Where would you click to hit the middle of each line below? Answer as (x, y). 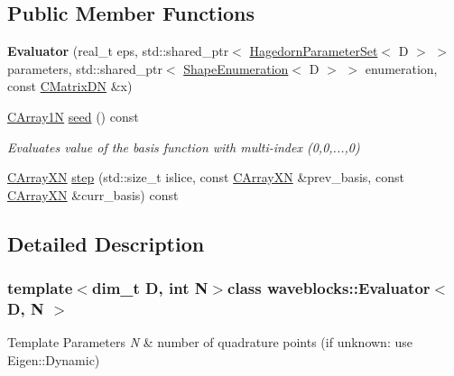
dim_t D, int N (150, 288)
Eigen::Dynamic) (54, 359)
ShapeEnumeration (236, 68)
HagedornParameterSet (314, 51)
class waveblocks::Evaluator (329, 288)
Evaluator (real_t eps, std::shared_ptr (118, 51)
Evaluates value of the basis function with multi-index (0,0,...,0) (184, 147)
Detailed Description (106, 243)
